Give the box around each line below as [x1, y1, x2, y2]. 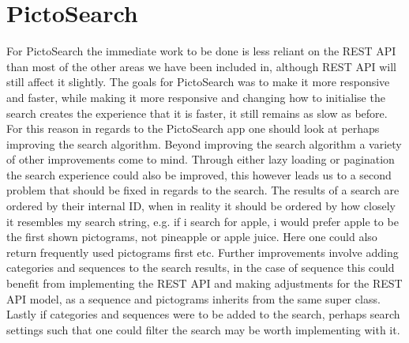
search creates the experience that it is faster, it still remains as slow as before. [6, 104, 388, 121]
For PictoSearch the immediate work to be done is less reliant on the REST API [6, 43, 396, 59]
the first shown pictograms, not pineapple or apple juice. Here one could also [6, 228, 377, 245]
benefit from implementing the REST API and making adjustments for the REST [6, 275, 403, 292]
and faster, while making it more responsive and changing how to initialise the [6, 89, 385, 105]
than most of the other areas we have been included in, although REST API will [6, 58, 396, 74]
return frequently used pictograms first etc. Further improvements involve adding [6, 243, 399, 260]
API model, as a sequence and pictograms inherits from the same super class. [6, 290, 381, 307]
